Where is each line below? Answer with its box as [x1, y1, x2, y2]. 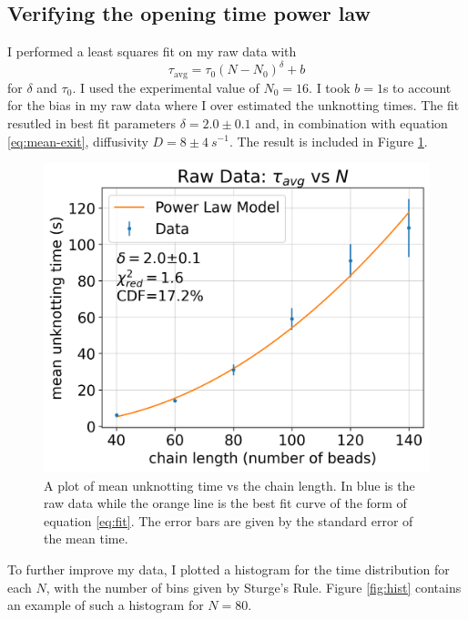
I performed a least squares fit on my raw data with [7, 42, 297, 61]
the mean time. [44, 529, 128, 548]
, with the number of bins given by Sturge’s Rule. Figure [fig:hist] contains [46, 577, 462, 596]
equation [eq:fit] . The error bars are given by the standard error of [44, 511, 413, 530]
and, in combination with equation [255, 113, 448, 132]
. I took [309, 77, 351, 97]
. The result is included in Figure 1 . [229, 131, 428, 150]
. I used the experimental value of [72, 77, 259, 97]
